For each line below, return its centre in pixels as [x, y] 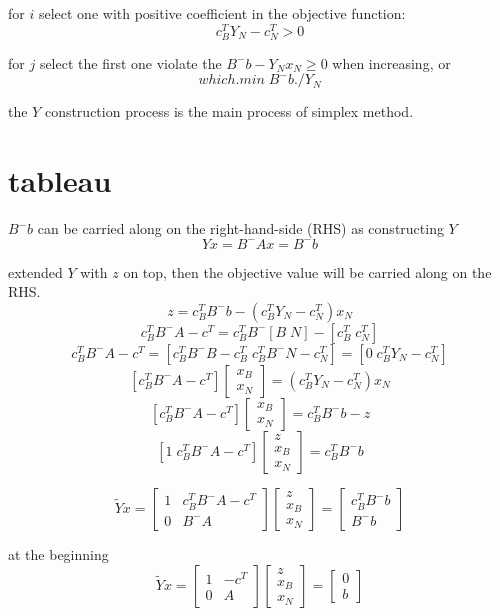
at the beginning [58, 553]
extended [35, 271]
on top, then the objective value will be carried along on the [307, 271]
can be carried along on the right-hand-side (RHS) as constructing [240, 228]
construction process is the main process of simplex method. [229, 111]
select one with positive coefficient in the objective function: [222, 13]
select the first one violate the [130, 62]
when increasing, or [391, 62]
